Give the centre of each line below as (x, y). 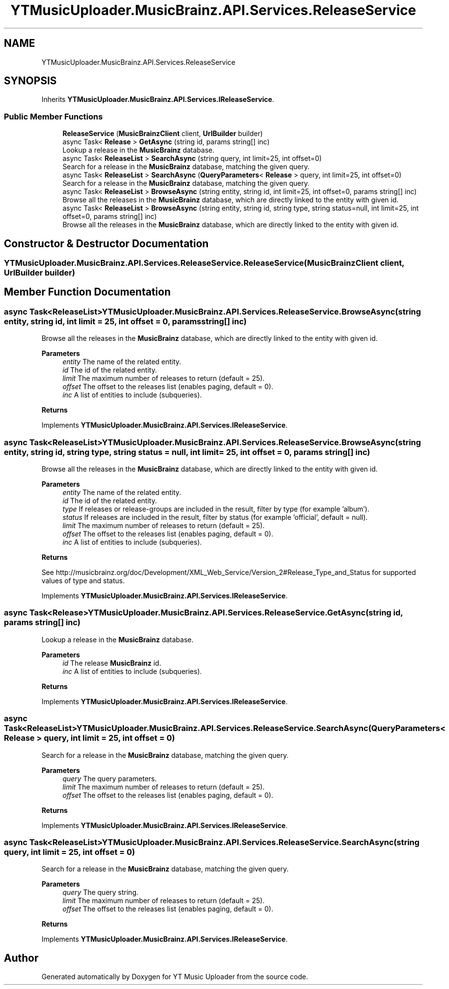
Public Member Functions (53, 116)
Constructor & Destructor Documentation (106, 243)
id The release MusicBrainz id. (112, 663)
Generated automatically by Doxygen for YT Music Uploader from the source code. (175, 977)
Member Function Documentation (87, 292)
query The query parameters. (110, 778)
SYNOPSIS (30, 81)
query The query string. (101, 892)
